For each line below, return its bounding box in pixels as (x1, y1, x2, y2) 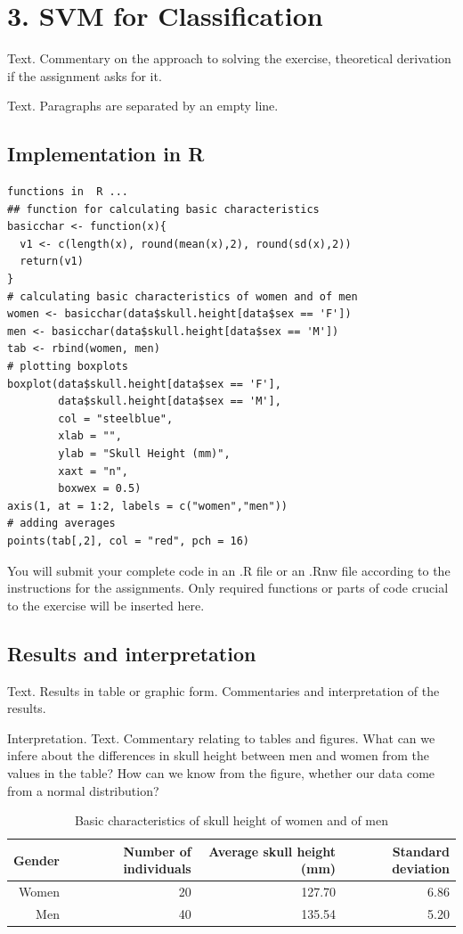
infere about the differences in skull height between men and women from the (7, 746, 429, 765)
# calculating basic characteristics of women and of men (7, 290, 358, 303)
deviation (392, 859, 450, 878)
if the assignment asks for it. (7, 66, 162, 85)
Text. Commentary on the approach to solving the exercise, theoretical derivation (7, 49, 451, 68)
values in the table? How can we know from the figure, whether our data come (7, 763, 435, 782)
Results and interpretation (7, 639, 256, 667)
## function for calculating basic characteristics (7, 202, 320, 216)
